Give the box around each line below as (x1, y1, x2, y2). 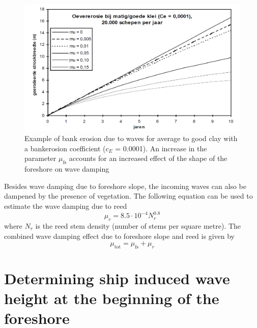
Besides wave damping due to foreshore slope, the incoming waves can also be (4, 180, 246, 191)
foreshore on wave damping (24, 163, 109, 174)
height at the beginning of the (4, 288, 219, 309)
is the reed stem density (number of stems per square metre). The (35, 220, 241, 231)
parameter (24, 153, 56, 163)
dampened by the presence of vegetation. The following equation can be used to (4, 190, 253, 201)
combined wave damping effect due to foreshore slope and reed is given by (4, 230, 235, 241)
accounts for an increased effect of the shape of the (69, 153, 227, 163)
